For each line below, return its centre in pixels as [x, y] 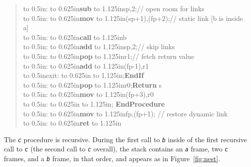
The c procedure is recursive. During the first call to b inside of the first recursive [125, 139]
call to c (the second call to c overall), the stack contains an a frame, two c [116, 149]
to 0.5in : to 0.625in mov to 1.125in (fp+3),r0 [88, 94]
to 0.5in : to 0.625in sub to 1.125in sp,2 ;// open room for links [114, 8]
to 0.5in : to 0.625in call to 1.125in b [75, 37]
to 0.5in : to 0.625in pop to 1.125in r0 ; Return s [92, 84]
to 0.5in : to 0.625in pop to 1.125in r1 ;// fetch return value [109, 56]
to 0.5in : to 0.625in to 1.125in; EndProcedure [94, 103]
